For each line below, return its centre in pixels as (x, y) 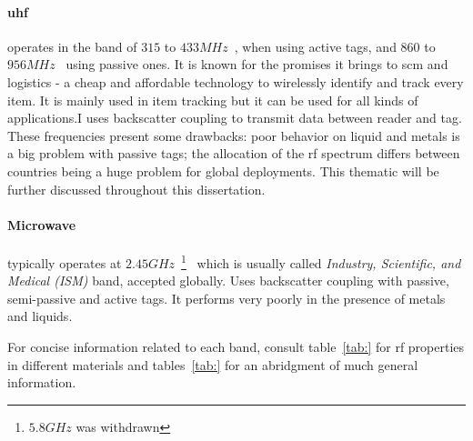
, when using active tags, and (315, 46)
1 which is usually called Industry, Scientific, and (321, 261)
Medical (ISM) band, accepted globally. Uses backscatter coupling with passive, (228, 281)
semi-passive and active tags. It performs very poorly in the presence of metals (226, 298)
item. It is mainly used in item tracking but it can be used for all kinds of (213, 100)
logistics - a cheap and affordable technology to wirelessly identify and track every (236, 81)
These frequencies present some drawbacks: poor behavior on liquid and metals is (234, 135)
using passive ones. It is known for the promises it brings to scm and (257, 64)
